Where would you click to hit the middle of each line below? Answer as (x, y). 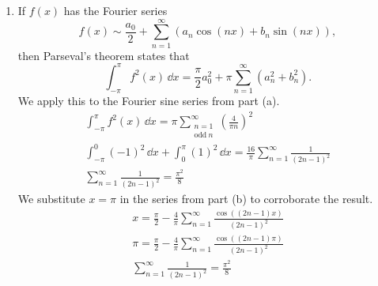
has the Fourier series (115, 10)
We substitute (51, 199)
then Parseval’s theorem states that (104, 55)
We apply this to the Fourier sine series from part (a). (149, 101)
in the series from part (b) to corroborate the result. (246, 199)
